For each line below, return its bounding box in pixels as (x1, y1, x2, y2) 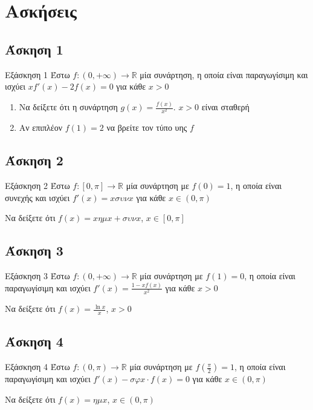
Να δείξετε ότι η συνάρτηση (19, 101, 118, 113)
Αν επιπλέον (19, 121, 63, 134)
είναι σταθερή (201, 101, 250, 113)
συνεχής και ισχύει (5, 191, 70, 203)
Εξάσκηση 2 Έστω (5, 179, 70, 192)
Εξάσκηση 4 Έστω (5, 360, 70, 373)
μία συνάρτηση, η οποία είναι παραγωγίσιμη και (140, 68, 308, 81)
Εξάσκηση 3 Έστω (5, 269, 70, 282)
